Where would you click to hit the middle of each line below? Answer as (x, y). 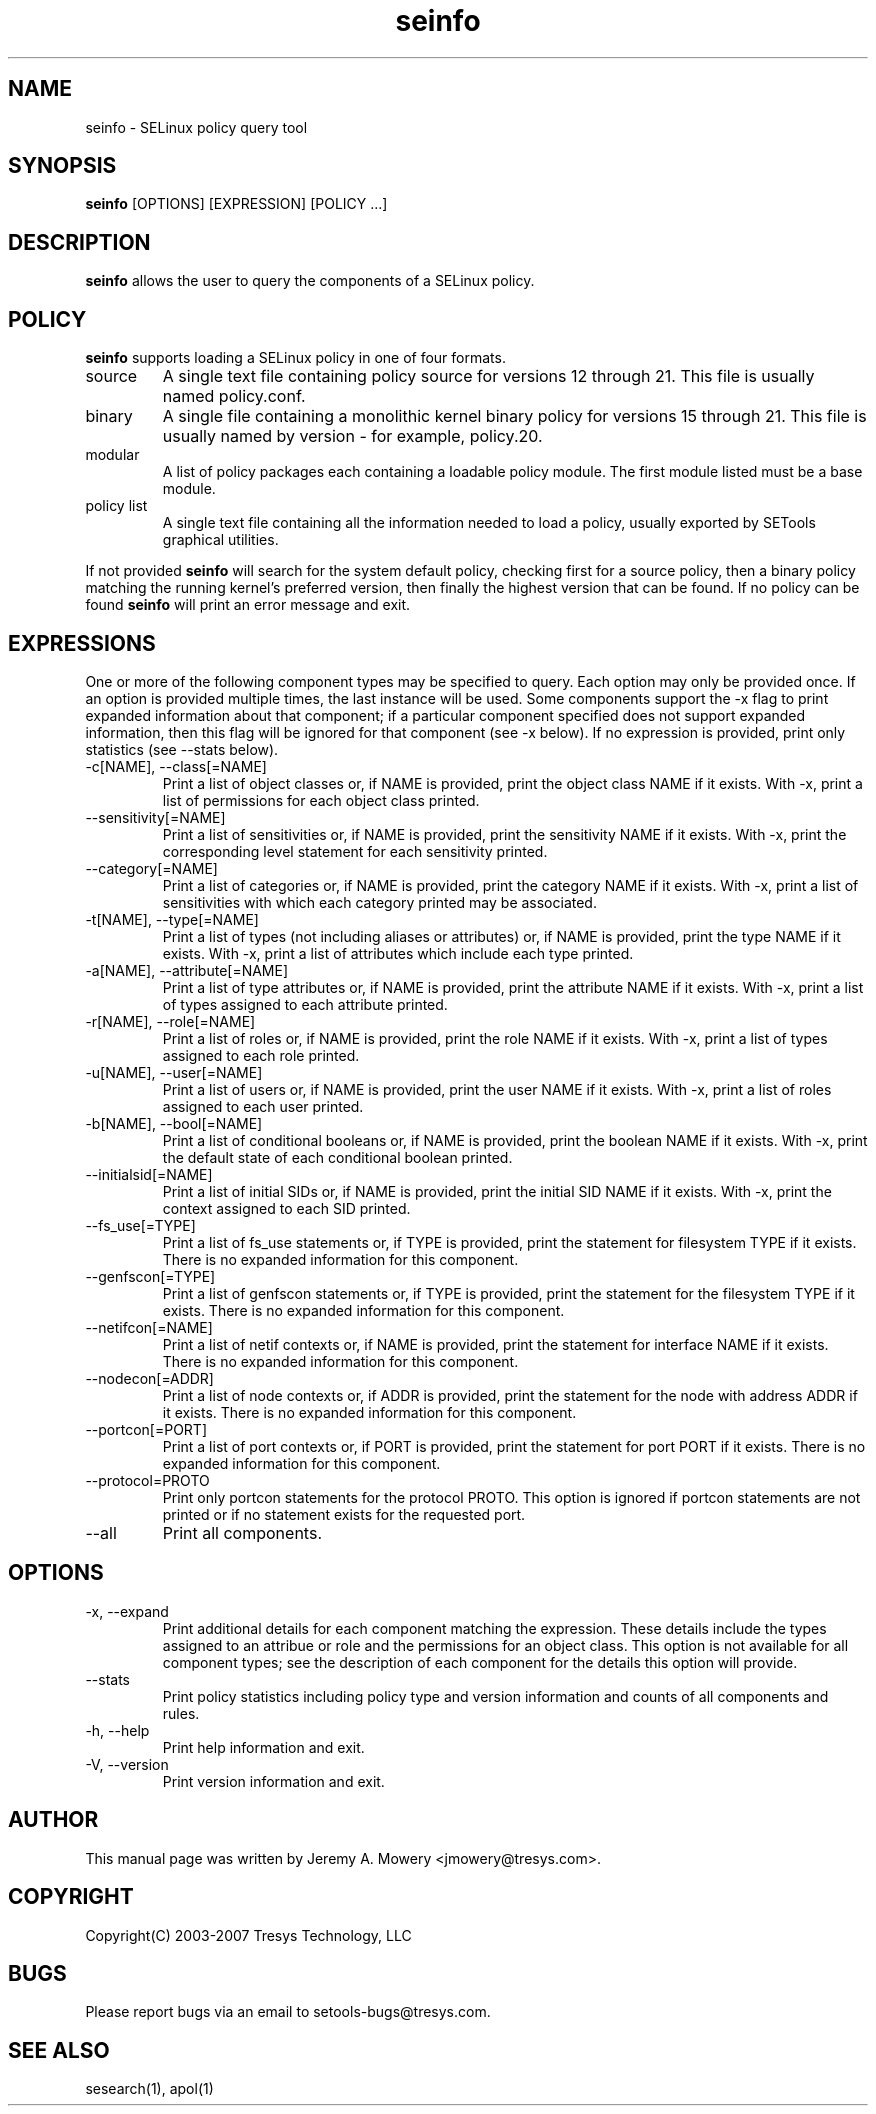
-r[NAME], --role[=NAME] (170, 1021)
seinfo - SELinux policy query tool (196, 127)
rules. (181, 1713)
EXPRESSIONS (82, 643)
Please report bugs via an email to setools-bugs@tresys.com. (288, 2012)
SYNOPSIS (62, 166)
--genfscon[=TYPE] (150, 1276)
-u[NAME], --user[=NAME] (174, 1072)
